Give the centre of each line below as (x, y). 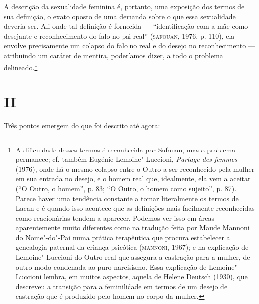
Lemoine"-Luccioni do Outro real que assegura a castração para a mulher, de (133, 257)
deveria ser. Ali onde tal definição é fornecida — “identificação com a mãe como (126, 26)
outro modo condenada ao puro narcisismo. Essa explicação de (111, 266)
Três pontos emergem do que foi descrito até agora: (82, 125)
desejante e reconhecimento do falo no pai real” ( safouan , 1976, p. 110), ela (119, 36)
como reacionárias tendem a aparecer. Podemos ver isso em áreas (115, 218)
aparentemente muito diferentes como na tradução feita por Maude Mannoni (132, 228)
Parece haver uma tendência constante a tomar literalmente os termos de (127, 198)
